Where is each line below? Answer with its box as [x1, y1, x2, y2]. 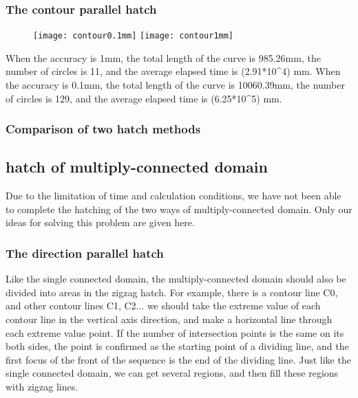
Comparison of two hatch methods [6, 120, 201, 137]
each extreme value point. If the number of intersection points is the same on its [6, 325, 344, 340]
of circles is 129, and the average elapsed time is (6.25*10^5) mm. [6, 91, 282, 105]
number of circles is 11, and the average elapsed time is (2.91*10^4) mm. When [6, 64, 341, 78]
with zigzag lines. [6, 379, 78, 394]
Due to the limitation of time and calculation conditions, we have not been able [6, 188, 341, 203]
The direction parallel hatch [6, 245, 164, 261]
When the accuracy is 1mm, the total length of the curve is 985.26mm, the [6, 50, 321, 65]
